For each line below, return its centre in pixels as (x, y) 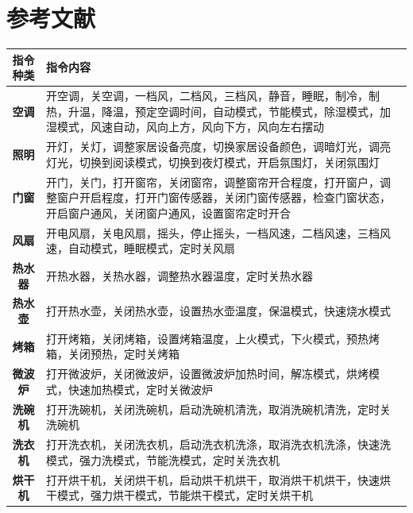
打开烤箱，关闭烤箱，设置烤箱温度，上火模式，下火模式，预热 (207, 338)
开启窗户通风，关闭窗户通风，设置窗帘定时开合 (168, 212)
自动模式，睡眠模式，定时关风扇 (151, 248)
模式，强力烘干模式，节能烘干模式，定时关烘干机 (185, 495)
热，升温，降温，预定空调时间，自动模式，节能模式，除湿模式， (212, 111)
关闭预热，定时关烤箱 (124, 354)
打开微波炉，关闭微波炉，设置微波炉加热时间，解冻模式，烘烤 (207, 374)
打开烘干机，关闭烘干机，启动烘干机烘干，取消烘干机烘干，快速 (212, 479)
